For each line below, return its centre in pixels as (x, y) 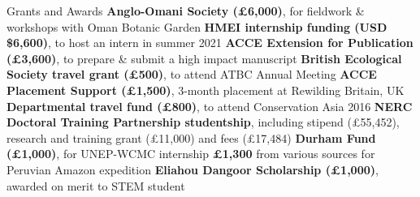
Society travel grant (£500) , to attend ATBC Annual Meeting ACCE (192, 74)
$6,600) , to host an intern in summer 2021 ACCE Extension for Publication (210, 43)
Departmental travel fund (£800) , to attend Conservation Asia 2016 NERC (210, 106)
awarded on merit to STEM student (96, 185)
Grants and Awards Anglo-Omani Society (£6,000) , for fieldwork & (186, 11)
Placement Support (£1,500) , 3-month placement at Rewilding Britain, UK (206, 90)
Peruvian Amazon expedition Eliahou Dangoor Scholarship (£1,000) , (193, 169)
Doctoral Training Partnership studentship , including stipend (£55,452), (203, 122)
